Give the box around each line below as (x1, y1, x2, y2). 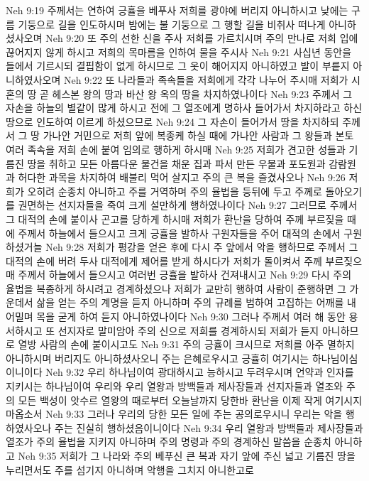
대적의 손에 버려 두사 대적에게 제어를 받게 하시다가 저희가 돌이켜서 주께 (6, 253, 322, 268)
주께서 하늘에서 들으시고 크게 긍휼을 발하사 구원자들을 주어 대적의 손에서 (18, 225, 341, 240)
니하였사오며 (6, 72, 61, 87)
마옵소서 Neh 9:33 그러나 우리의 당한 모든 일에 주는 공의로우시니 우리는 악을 (6, 406, 343, 421)
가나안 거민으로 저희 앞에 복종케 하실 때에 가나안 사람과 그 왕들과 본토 (43, 128, 354, 143)
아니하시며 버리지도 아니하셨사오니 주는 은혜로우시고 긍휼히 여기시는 (6, 350, 309, 365)
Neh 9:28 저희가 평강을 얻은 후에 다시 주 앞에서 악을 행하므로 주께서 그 (45, 239, 358, 254)
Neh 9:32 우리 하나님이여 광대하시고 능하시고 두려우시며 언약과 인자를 (45, 364, 354, 379)
